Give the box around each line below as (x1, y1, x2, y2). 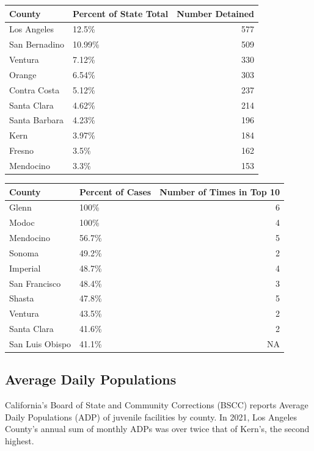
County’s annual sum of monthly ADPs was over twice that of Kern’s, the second (5, 422, 310, 435)
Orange (9, 68, 37, 81)
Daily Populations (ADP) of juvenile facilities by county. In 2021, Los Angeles (5, 410, 298, 423)
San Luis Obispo (9, 337, 71, 350)
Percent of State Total (73, 7, 169, 20)
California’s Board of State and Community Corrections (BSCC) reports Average (5, 399, 309, 411)
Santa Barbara (9, 114, 64, 126)
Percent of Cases (79, 185, 152, 198)
